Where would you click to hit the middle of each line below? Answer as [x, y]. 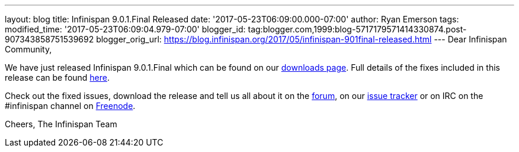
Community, [28, 49]
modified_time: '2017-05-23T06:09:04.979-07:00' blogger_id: [125, 29]
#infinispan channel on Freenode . [70, 106]
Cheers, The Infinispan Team [61, 124]
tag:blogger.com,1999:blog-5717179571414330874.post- [357, 29]
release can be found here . [57, 77]
